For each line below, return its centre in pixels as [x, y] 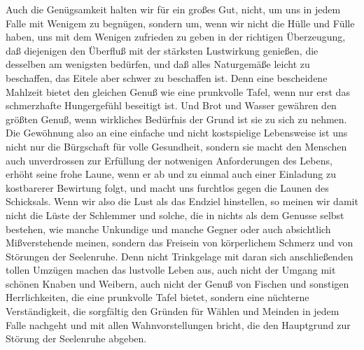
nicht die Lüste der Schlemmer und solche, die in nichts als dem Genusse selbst [175, 215]
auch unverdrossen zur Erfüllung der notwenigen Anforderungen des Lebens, [169, 160]
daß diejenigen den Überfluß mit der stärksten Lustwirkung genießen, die [162, 50]
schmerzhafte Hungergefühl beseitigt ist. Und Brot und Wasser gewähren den [171, 105]
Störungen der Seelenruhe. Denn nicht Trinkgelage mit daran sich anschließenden [180, 256]
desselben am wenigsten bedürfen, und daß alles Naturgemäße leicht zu [158, 64]
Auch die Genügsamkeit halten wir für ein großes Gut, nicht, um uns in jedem [173, 9]
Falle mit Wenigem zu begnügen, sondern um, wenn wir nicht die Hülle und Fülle [180, 23]
